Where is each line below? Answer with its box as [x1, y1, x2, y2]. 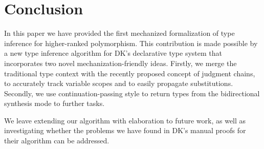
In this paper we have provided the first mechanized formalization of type [4, 28, 235, 38]
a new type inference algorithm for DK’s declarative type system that [4, 48, 223, 58]
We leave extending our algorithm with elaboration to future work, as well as [4, 115, 246, 125]
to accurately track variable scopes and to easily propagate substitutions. [4, 78, 233, 89]
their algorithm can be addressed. [4, 135, 109, 146]
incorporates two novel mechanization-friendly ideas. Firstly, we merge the [4, 57, 237, 68]
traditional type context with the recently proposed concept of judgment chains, [4, 68, 255, 78]
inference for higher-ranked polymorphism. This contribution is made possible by [4, 37, 258, 48]
